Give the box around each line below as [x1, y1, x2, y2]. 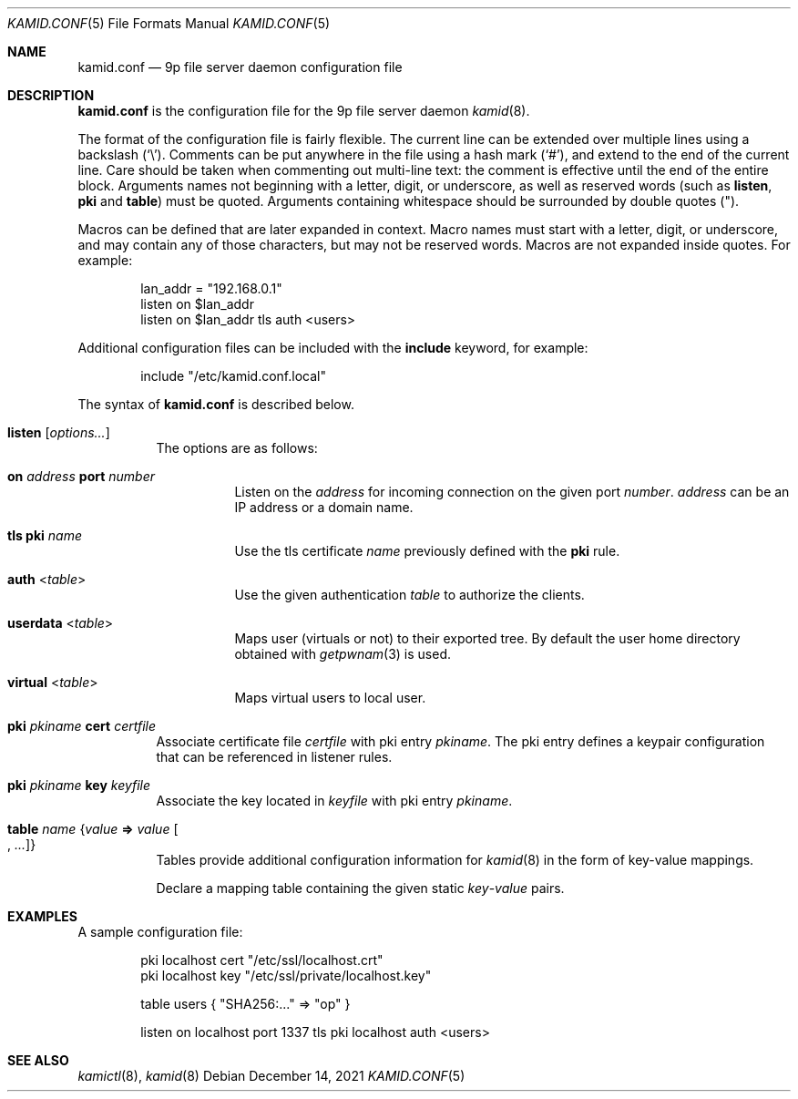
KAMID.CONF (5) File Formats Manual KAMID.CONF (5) [7, 15, 331, 31]
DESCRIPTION [7, 87, 95, 103]
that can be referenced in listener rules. [156, 749, 393, 765]
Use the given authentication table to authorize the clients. [234, 587, 585, 602]
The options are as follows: [156, 440, 318, 456]
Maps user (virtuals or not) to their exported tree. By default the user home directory [234, 631, 741, 646]
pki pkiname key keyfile [7, 777, 151, 793]
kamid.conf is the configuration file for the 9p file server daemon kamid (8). [77, 103, 530, 118]
